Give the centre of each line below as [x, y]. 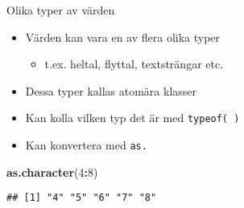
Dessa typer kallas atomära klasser [111, 90]
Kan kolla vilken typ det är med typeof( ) [132, 118]
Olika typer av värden [61, 10]
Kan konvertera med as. [86, 145]
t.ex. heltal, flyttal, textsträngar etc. [134, 64]
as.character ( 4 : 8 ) [52, 171]
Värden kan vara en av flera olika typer [123, 37]
